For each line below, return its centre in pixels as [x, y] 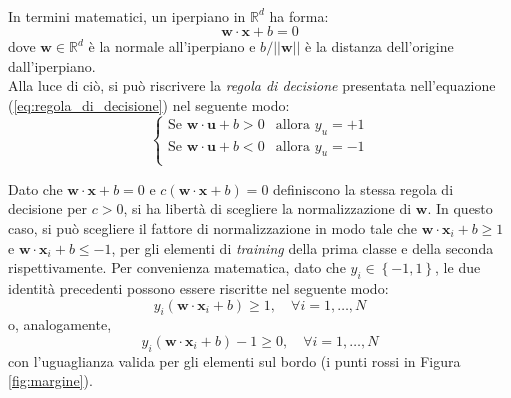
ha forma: [299, 15]
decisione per [48, 208]
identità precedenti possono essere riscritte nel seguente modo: [198, 287]
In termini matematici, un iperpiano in [127, 15]
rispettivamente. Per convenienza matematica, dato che [177, 267]
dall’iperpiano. [52, 65]
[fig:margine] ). [50, 380]
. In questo [460, 208]
